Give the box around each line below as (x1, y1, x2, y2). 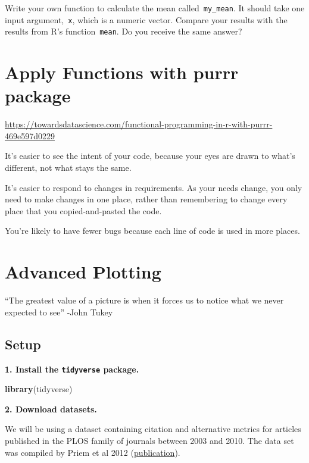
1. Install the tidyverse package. (5, 362, 139, 375)
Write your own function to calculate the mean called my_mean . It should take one (5, 2, 305, 14)
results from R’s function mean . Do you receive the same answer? (5, 25, 242, 37)
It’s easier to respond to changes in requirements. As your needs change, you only (5, 181, 302, 193)
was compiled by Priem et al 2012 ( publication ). (5, 446, 180, 458)
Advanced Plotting (5, 259, 161, 284)
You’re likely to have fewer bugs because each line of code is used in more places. (5, 224, 300, 237)
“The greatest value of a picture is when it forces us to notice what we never (5, 294, 284, 306)
